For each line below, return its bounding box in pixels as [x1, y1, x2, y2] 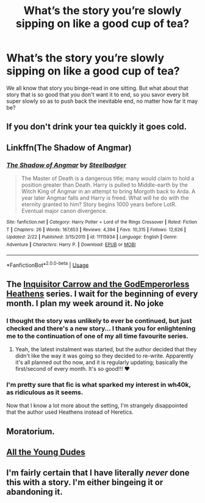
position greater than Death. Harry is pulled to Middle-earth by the [21, 181, 188, 188]
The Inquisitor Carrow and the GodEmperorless [6, 279, 190, 289]
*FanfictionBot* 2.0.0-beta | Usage [6, 260, 89, 269]
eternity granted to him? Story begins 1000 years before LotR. [21, 201, 177, 208]
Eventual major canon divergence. [21, 207, 108, 215]
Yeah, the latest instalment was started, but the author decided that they [15, 345, 197, 352]
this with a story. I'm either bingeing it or [6, 477, 164, 488]
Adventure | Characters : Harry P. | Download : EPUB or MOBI [6, 241, 136, 248]
